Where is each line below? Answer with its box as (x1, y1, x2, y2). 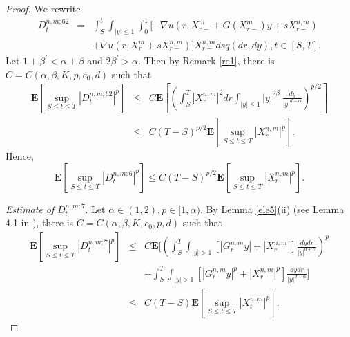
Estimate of (6, 201, 55, 216)
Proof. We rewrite (6, 1, 81, 15)
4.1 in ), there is (6, 215, 74, 230)
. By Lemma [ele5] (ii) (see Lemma (200, 201, 344, 216)
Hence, (6, 149, 34, 163)
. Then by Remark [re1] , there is (137, 53, 275, 68)
